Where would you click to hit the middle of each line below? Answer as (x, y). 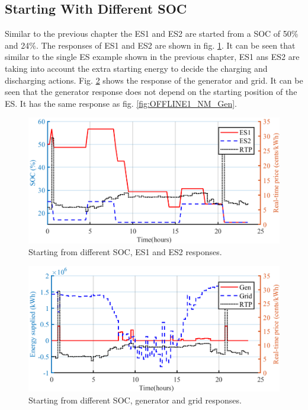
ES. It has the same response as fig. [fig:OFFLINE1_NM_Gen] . (121, 103)
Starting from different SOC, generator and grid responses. (135, 400)
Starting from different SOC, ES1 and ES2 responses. (125, 251)
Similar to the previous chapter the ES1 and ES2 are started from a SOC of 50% (152, 34)
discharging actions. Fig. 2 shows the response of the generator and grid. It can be (154, 80)
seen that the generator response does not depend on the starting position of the (151, 92)
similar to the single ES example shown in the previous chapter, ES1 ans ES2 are (152, 57)
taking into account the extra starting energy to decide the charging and (136, 68)
